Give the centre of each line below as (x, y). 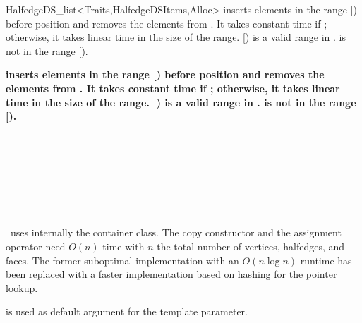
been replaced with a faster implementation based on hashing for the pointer (171, 274)
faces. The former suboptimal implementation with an (122, 260)
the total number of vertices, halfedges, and (251, 246)
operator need (36, 246)
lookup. (22, 287)
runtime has (326, 260)
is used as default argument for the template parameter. (127, 311)
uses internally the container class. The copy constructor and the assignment (176, 232)
